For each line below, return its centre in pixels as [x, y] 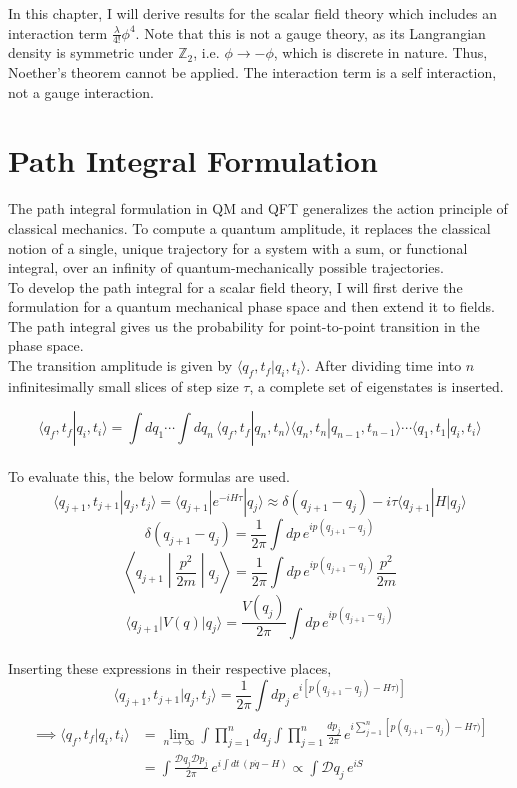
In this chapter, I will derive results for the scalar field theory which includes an [253, 13]
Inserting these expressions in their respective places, [170, 668]
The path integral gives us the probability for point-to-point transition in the [244, 325]
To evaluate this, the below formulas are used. [149, 476]
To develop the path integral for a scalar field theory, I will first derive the [235, 286]
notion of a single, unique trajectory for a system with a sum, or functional [238, 247]
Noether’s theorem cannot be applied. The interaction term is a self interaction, [252, 72]
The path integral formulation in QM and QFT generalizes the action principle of [258, 208]
